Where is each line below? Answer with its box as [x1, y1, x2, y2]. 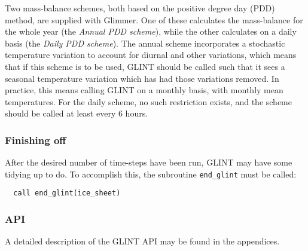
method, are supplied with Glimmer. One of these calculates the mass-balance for [5, 13, 303, 26]
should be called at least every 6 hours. [5, 107, 148, 120]
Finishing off [5, 132, 66, 147]
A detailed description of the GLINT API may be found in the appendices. [5, 235, 280, 247]
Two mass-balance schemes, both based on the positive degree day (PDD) [5, 2, 275, 14]
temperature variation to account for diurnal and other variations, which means [5, 48, 297, 61]
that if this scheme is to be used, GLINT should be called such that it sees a [5, 60, 285, 72]
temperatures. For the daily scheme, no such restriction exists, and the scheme [5, 95, 292, 108]
